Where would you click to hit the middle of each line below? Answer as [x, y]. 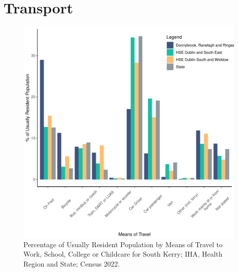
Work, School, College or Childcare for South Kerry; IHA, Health [123, 254]
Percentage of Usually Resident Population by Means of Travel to [123, 244]
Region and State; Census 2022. [72, 263]
